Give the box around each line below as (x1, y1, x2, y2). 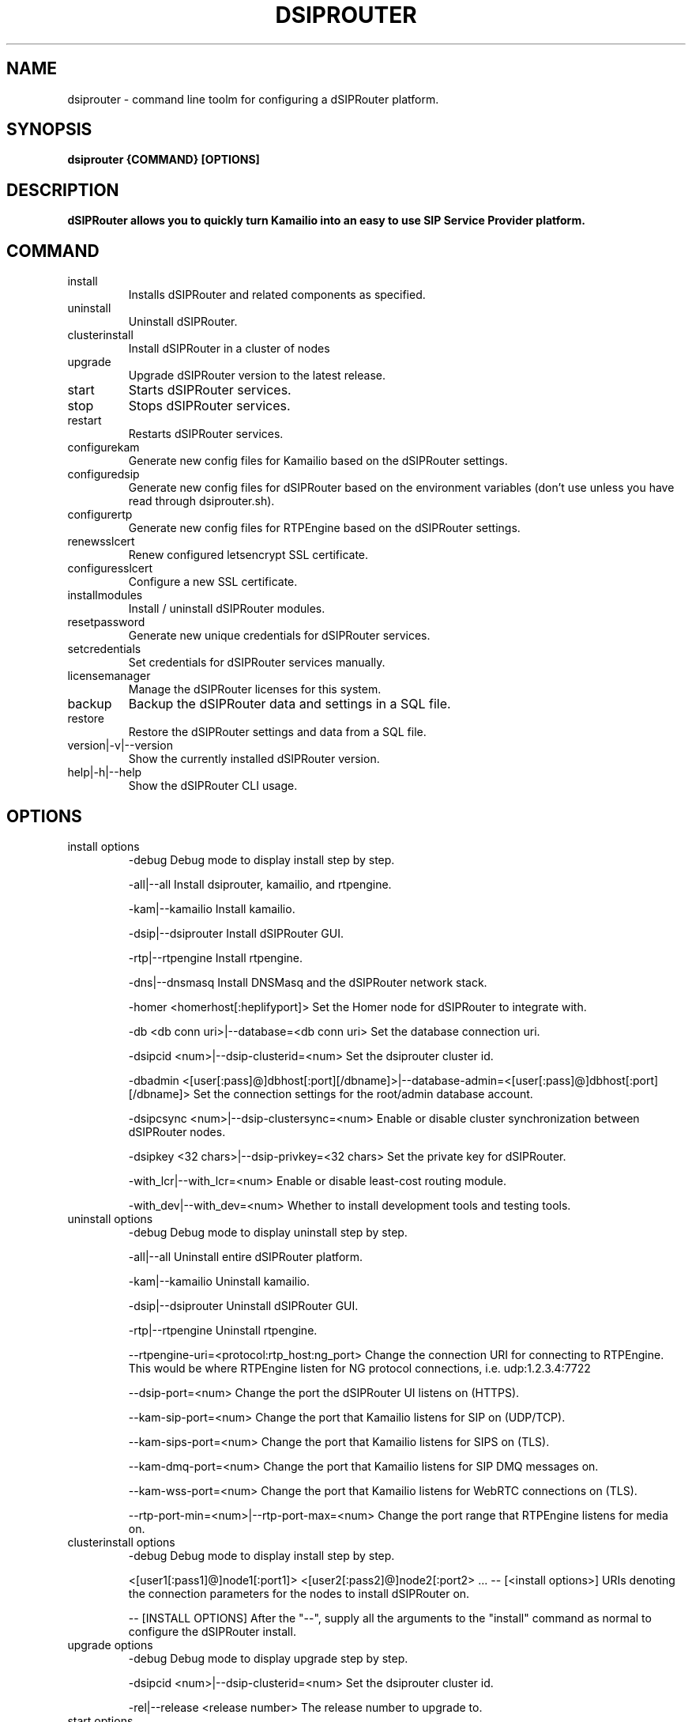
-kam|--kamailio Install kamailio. (128, 901, 295, 916)
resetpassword (67, 615, 145, 629)
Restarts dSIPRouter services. (128, 427, 284, 441)
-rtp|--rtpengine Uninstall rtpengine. (128, 1323, 318, 1337)
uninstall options (67, 1211, 153, 1225)
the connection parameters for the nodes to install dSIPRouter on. (128, 1586, 470, 1600)
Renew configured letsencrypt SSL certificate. (128, 548, 369, 562)
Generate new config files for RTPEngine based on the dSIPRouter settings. (128, 521, 521, 535)
